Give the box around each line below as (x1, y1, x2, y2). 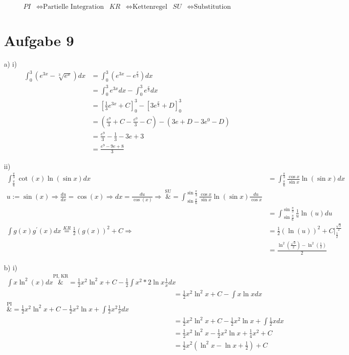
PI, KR (53, 274, 68, 279)
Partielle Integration (43, 3, 104, 11)
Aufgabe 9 (4, 30, 74, 50)
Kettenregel (132, 3, 168, 11)
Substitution (194, 3, 231, 11)
